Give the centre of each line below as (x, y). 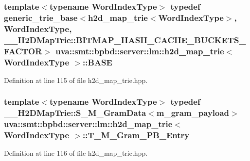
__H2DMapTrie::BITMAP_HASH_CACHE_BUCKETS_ (125, 40)
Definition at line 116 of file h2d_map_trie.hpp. (76, 153)
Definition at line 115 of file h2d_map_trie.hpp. (76, 80)
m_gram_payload (193, 113)
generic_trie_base (41, 17)
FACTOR (23, 51)
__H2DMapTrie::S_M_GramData (75, 113)
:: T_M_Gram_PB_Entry (136, 135)
